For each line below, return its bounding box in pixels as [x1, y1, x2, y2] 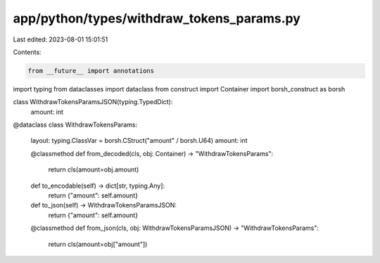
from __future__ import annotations [27, 67, 155, 75]
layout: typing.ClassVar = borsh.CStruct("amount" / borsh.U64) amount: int [30, 136, 248, 145]
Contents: [13, 48, 42, 56]
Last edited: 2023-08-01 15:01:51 [13, 35, 108, 44]
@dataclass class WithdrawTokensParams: [13, 120, 138, 129]
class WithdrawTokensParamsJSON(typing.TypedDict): [13, 98, 173, 106]
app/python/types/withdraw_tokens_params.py [13, 11, 300, 26]
